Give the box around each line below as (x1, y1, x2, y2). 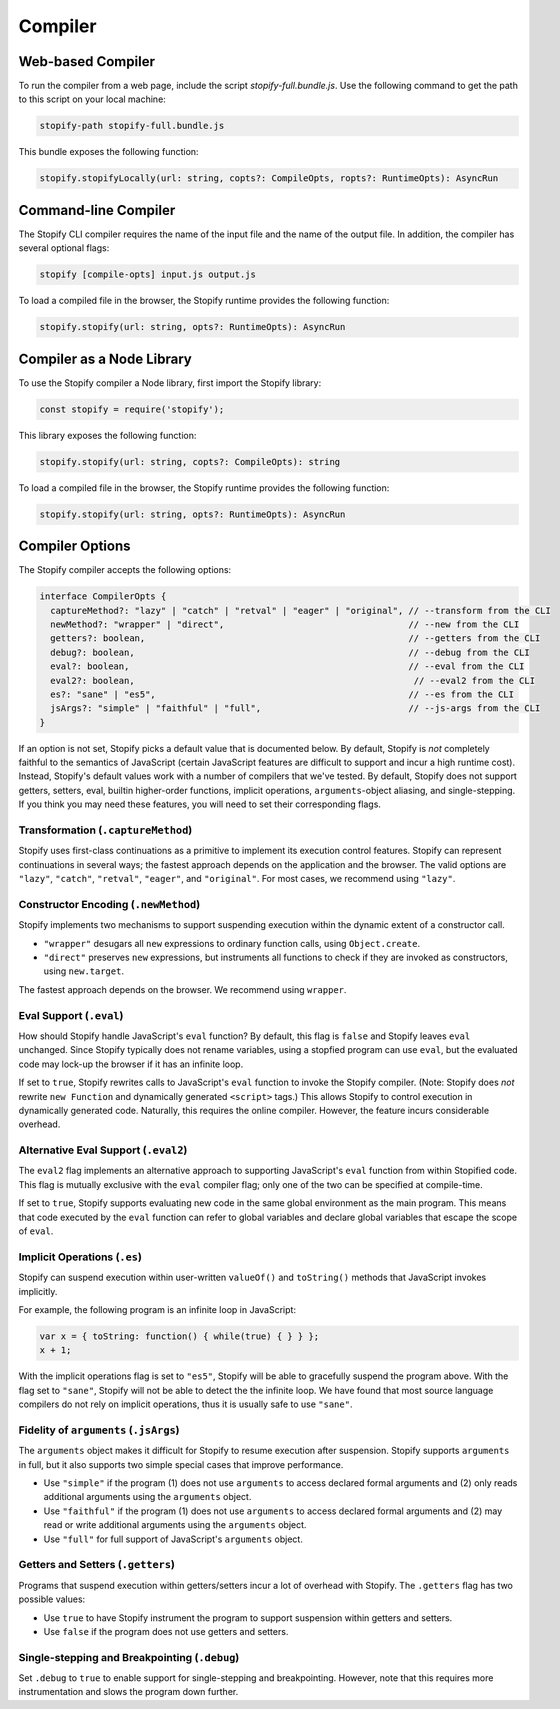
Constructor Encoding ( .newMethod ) (18, 897, 201, 911)
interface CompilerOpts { (39, 591, 167, 602)
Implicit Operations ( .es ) (18, 1250, 142, 1264)
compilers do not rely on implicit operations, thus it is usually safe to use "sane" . (18, 1398, 353, 1410)
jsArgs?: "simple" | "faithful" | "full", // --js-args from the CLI (50, 703, 541, 714)
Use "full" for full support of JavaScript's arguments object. (43, 1533, 304, 1545)
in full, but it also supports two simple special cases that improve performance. (18, 1458, 344, 1470)
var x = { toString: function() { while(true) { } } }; (39, 1330, 320, 1342)
